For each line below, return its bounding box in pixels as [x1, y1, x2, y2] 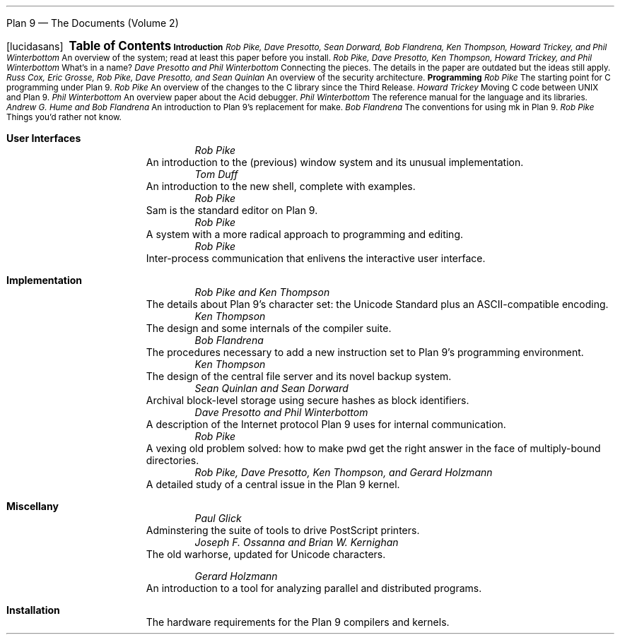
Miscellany [6, 500, 59, 512]
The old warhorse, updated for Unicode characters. [146, 548, 386, 560]
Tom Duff [194, 168, 238, 180]
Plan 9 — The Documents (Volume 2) [6, 17, 179, 29]
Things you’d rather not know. [6, 112, 122, 122]
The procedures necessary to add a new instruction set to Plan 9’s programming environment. [146, 346, 584, 358]
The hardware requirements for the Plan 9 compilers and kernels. [146, 616, 450, 628]
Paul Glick [194, 512, 242, 524]
